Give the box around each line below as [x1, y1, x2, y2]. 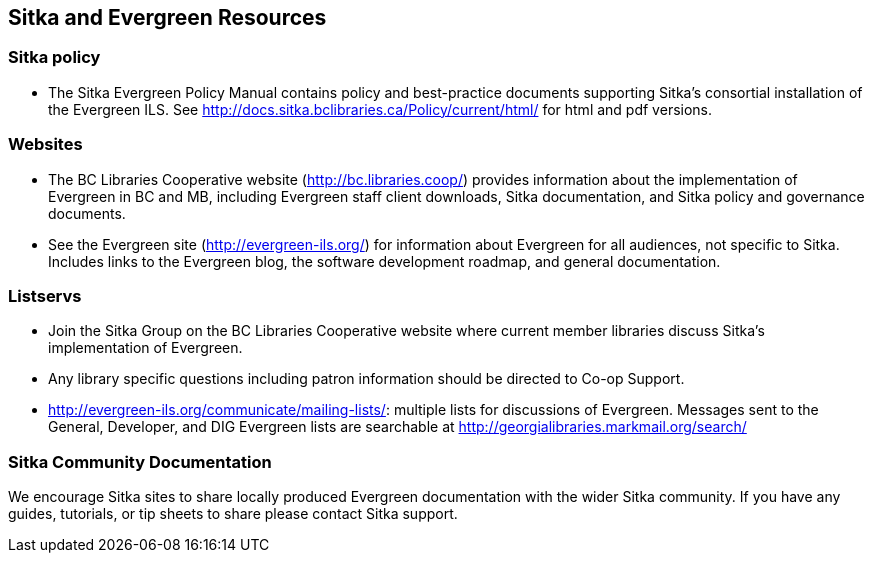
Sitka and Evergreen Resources [8, 5, 327, 30]
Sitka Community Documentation [8, 451, 272, 472]
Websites [8, 134, 83, 155]
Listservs [8, 285, 82, 306]
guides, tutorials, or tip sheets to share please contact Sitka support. [8, 505, 458, 523]
